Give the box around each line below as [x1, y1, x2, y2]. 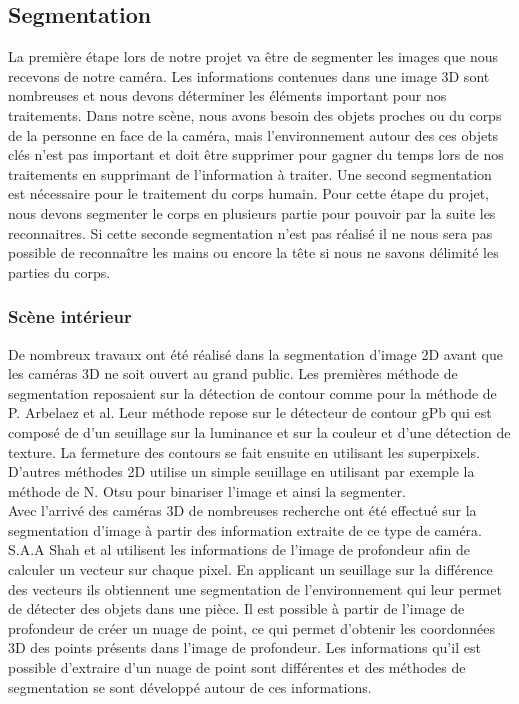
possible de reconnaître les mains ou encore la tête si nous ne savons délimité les [8, 242, 499, 263]
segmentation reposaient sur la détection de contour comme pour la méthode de [8, 382, 497, 403]
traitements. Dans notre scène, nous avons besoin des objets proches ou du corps [8, 104, 502, 125]
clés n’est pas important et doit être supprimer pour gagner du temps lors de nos [8, 144, 504, 165]
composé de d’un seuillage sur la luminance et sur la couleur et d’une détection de [8, 421, 511, 442]
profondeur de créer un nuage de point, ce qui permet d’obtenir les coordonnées [8, 617, 495, 638]
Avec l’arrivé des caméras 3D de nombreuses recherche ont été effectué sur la [8, 500, 477, 521]
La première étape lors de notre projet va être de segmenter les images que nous [8, 46, 498, 67]
